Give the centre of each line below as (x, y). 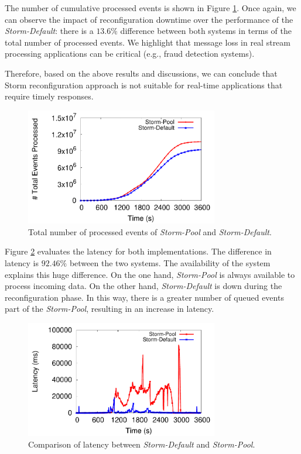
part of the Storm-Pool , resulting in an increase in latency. (110, 309)
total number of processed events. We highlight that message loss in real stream (148, 42)
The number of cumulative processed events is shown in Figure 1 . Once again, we (150, 8)
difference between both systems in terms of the (206, 31)
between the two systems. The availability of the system (170, 262)
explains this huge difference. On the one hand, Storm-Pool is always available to (150, 274)
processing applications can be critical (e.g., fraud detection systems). (130, 54)
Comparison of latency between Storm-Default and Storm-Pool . (142, 444)
